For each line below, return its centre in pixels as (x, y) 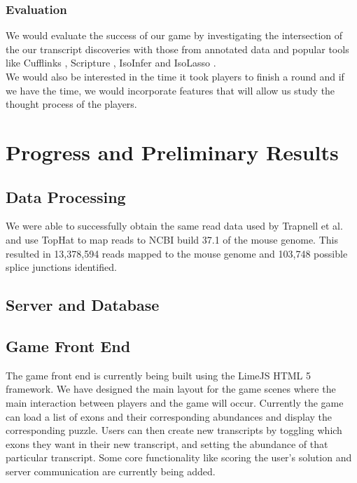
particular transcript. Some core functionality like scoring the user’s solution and (179, 457)
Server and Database (83, 305)
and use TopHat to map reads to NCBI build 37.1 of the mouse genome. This (172, 239)
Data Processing (66, 196)
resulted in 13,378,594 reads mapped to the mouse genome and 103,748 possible (177, 253)
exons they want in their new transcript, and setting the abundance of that (167, 443)
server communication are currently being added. (111, 471)
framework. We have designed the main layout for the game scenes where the (171, 389)
